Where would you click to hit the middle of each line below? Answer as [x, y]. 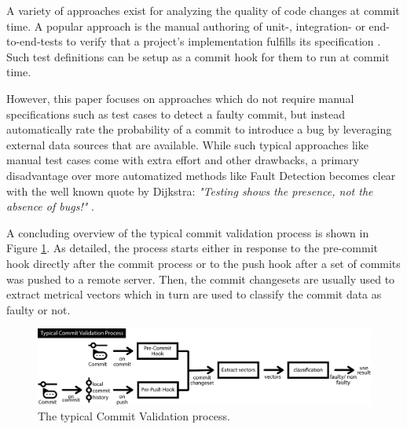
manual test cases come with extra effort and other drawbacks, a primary [183, 160]
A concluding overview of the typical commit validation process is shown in [188, 232]
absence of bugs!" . [50, 206]
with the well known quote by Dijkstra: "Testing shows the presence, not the [190, 191]
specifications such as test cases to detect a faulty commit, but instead [176, 114]
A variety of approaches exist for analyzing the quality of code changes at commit [203, 10]
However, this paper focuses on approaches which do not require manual [180, 98]
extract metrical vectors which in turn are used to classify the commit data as [194, 294]
